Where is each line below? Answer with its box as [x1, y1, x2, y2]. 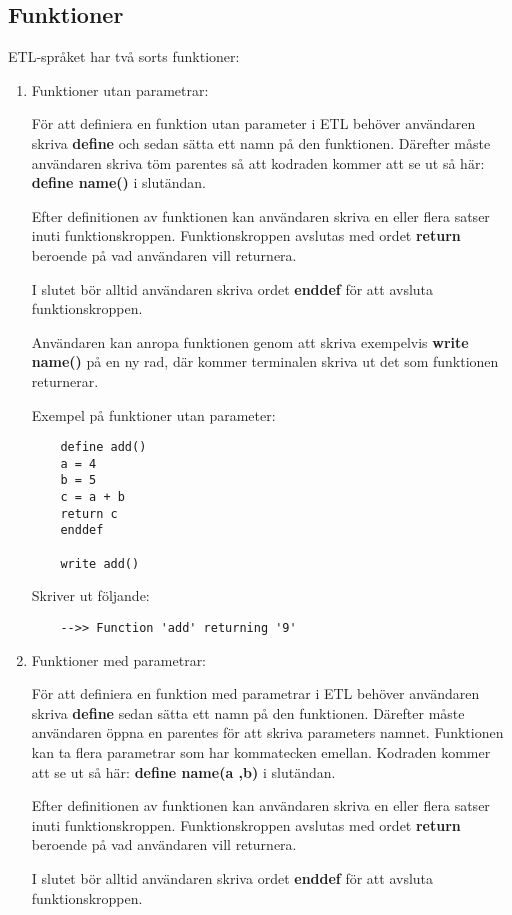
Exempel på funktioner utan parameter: [31, 404, 276, 425]
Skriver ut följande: [31, 585, 150, 606]
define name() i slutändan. [31, 172, 206, 193]
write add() [60, 556, 140, 571]
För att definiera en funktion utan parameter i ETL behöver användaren [31, 113, 476, 134]
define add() [60, 440, 147, 455]
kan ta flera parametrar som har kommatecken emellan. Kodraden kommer [31, 741, 491, 762]
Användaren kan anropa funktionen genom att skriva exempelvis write [31, 331, 469, 352]
